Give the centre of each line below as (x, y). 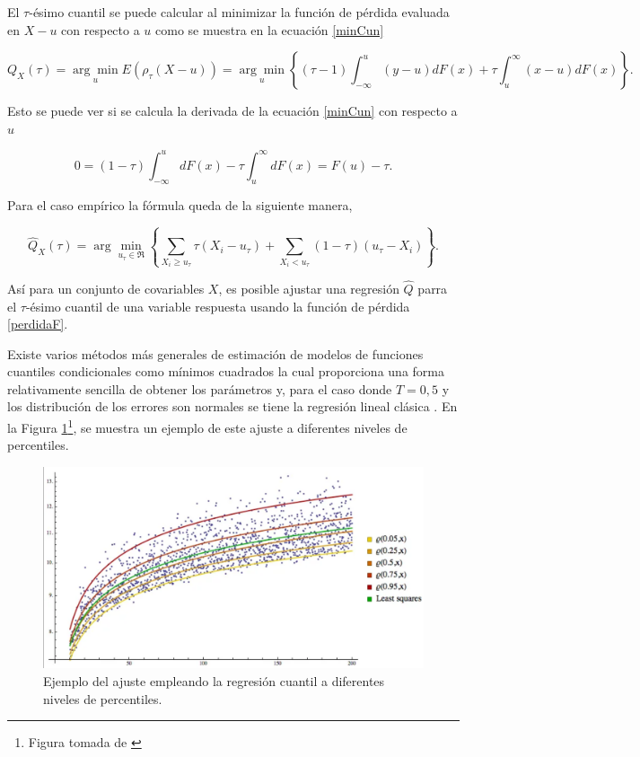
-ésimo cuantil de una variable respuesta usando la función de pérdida (218, 306)
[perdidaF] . (38, 324)
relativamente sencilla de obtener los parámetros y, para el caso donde (200, 388)
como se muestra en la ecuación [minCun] (270, 29)
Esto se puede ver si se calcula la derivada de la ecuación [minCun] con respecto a (232, 111)
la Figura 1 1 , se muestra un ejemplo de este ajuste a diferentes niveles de (207, 426)
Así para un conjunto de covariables (106, 288)
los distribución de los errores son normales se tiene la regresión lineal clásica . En (232, 406)
